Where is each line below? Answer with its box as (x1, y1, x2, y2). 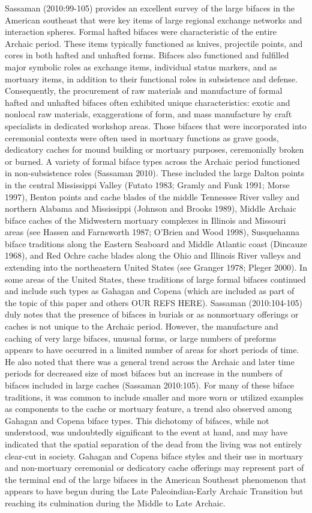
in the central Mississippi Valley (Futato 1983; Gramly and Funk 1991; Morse (5, 178, 290, 191)
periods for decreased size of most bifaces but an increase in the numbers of (5, 367, 283, 379)
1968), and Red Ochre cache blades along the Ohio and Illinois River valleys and (5, 249, 301, 262)
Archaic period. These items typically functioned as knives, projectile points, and (5, 37, 303, 49)
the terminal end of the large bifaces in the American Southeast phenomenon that (5, 473, 307, 485)
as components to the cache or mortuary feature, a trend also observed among (5, 402, 292, 415)
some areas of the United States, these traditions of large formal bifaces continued (5, 272, 306, 285)
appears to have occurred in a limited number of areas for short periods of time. (5, 343, 299, 356)
